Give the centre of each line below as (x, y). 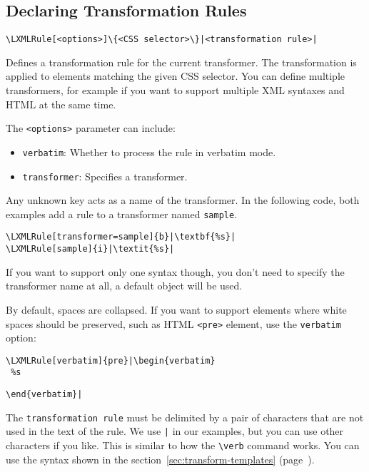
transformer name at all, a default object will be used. (124, 286)
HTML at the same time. (61, 104)
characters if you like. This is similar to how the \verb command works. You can (183, 445)
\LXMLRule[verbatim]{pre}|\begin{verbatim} (111, 360)
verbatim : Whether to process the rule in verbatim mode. (149, 152)
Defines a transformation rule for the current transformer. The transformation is (181, 62)
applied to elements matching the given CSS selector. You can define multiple (176, 76)
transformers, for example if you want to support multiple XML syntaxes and (175, 90)
